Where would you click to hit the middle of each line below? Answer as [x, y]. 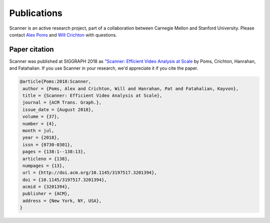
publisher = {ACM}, [46, 194]
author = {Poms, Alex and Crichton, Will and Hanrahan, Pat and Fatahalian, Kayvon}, [131, 88]
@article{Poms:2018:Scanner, [55, 82]
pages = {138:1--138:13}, [54, 152]
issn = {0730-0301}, [48, 145]
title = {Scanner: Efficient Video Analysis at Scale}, [92, 95]
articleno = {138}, [46, 159]
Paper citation [32, 49]
